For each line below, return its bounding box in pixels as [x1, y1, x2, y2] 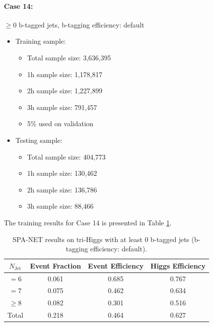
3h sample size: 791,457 [27, 102, 97, 112]
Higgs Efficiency [150, 260, 206, 271]
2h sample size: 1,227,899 [27, 85, 102, 96]
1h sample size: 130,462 [27, 168, 97, 178]
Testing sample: [15, 135, 63, 145]
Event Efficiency [88, 260, 144, 271]
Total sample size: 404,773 [27, 151, 106, 162]
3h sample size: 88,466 [27, 201, 94, 211]
